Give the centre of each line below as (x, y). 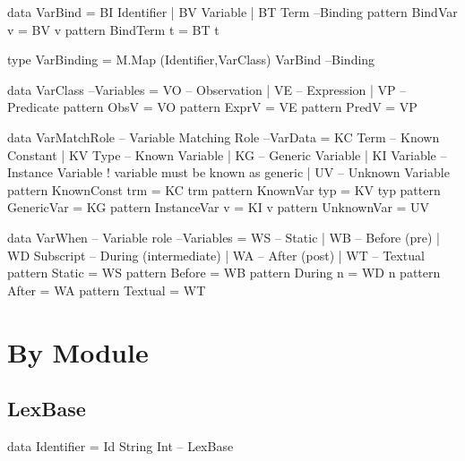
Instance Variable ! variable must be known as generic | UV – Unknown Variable (228, 172)
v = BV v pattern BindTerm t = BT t (113, 29)
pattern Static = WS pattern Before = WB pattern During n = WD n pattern (224, 273)
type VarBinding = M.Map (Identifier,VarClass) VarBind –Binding (191, 60)
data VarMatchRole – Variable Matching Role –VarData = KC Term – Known (224, 137)
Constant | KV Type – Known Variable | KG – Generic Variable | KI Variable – (227, 154)
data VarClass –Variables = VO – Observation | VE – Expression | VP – (207, 89)
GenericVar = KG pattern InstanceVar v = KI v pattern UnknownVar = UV (219, 207)
